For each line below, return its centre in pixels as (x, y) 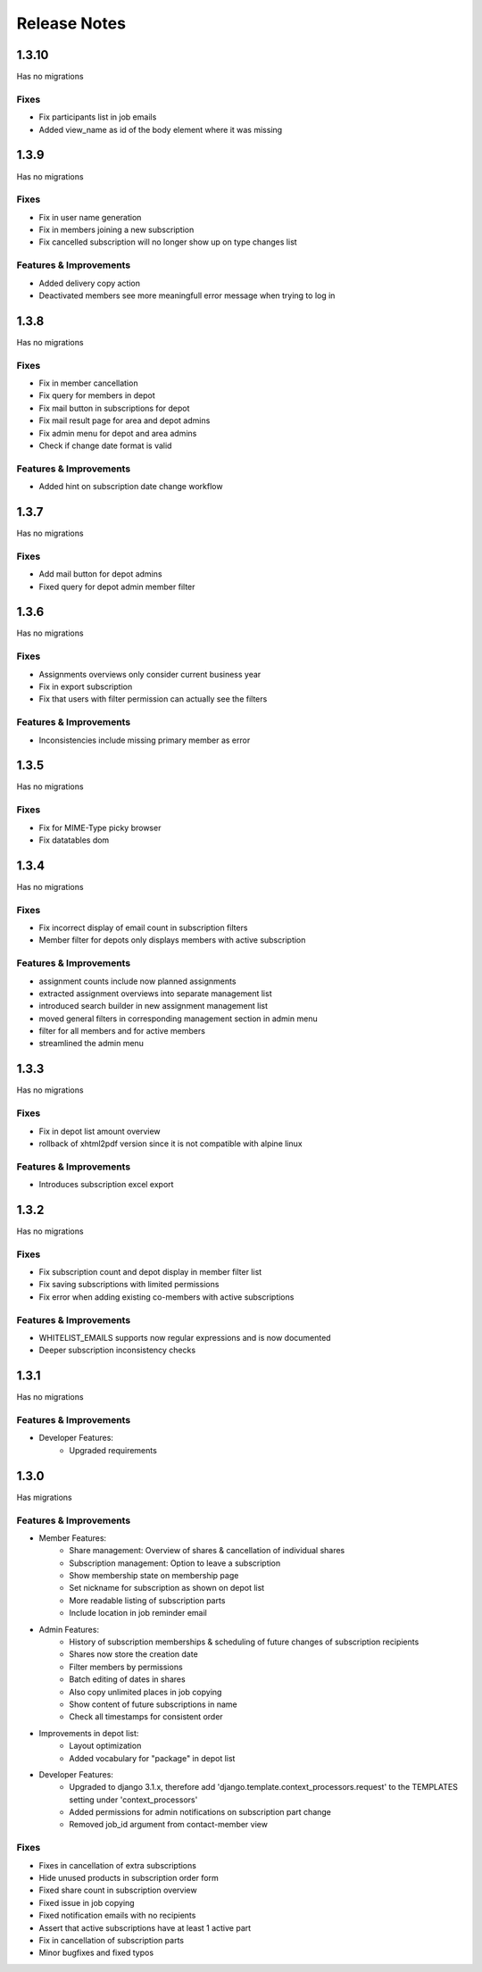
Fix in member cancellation (88, 383)
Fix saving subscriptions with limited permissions (129, 1285)
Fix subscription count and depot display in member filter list (150, 1272)
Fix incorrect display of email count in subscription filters (143, 928)
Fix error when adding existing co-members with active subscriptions (166, 1297)
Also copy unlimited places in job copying (145, 1692)
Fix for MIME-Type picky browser (100, 828)
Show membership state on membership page (154, 1576)
